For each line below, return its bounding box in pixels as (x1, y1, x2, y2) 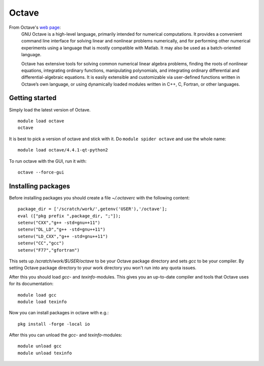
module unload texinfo (18, 350, 72, 356)
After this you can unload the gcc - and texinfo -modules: (9, 332, 122, 338)
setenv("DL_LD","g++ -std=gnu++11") (18, 227, 106, 232)
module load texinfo (18, 299, 67, 304)
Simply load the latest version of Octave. (9, 107, 91, 112)
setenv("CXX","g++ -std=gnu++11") (18, 220, 100, 225)
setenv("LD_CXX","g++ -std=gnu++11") (18, 234, 109, 239)
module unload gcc (18, 344, 62, 349)
